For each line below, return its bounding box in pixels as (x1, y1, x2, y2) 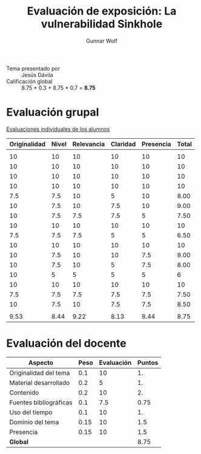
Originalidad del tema (9, 369, 70, 377)
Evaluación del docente (6, 336, 127, 350)
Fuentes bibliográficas (9, 398, 73, 407)
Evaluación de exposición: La (27, 4, 177, 18)
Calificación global (6, 78, 53, 85)
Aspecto (28, 358, 53, 367)
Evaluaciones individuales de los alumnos (6, 125, 110, 133)
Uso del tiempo (9, 408, 53, 416)
